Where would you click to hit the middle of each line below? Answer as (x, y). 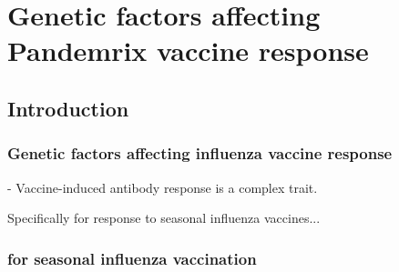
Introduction (68, 108)
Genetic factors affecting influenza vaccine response (200, 153)
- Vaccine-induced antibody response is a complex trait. (163, 187)
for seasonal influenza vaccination (132, 258)
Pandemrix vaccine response (188, 50)
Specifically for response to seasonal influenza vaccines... (164, 218)
